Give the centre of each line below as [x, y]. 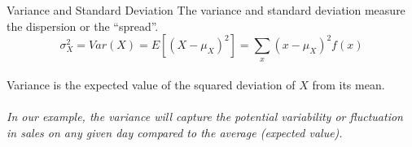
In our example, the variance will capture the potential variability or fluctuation [205, 117]
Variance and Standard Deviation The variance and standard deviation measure [206, 10]
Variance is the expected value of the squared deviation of [151, 85]
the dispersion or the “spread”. [83, 26]
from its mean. [348, 85]
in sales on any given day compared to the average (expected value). [175, 132]
